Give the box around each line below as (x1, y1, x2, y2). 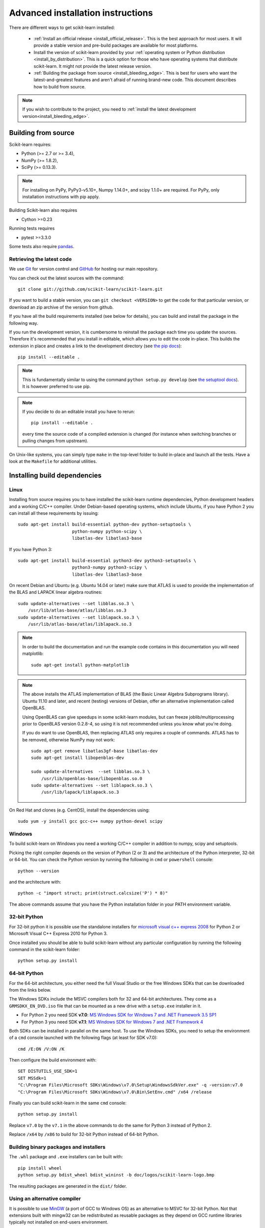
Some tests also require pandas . (9, 244, 75, 250)
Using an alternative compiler (9, 1195, 81, 1202)
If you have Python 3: (9, 546, 53, 552)
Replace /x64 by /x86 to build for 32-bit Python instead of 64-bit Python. (9, 1131, 159, 1137)
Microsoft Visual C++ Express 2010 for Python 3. (9, 931, 108, 937)
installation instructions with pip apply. (22, 194, 100, 200)
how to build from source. (33, 84, 86, 89)
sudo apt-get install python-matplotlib (31, 662, 130, 668)
